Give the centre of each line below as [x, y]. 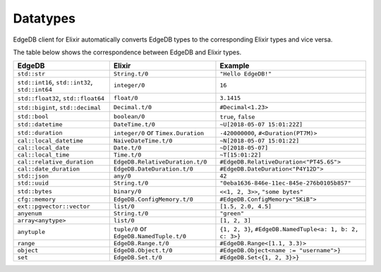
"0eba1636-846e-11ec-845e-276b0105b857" [285, 183]
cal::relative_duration [55, 162]
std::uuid [33, 183]
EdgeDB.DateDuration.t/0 [153, 169]
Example [235, 66]
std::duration [40, 133]
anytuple [31, 232]
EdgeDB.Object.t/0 [143, 251]
